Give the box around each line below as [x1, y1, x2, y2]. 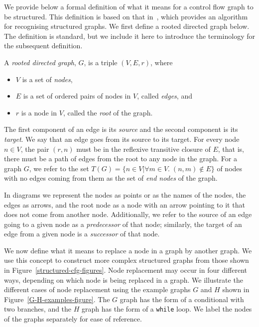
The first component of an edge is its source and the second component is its [4, 124, 238, 134]
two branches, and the [4, 304, 72, 314]
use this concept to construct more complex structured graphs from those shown [4, 255, 249, 265]
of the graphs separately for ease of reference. [4, 314, 142, 324]
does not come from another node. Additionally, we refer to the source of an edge [4, 209, 252, 219]
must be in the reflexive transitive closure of [76, 143, 211, 154]
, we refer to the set [29, 163, 89, 173]
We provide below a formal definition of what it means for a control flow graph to [4, 1, 254, 11]
